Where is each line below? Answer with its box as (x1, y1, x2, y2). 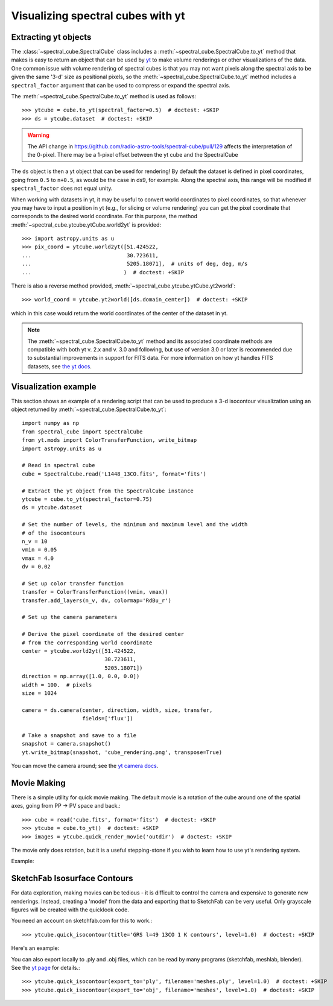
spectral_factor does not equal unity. (11, 184, 113, 192)
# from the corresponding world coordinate (22, 639, 153, 646)
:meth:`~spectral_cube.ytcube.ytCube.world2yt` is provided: (11, 221, 162, 228)
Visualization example (11, 382, 97, 392)
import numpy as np (22, 420, 80, 427)
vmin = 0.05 (22, 546, 57, 553)
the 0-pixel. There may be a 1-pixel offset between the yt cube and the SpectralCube (27, 151, 238, 158)
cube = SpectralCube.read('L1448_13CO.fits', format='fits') (22, 470, 206, 477)
